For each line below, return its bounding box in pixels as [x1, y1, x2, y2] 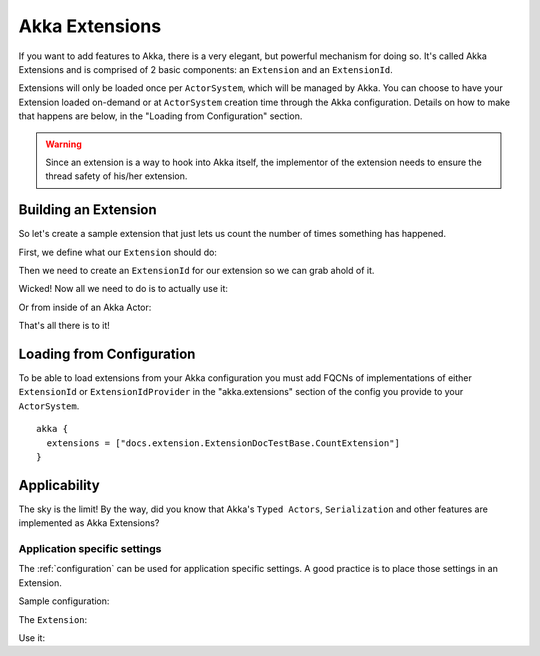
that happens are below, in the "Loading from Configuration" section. [18, 110, 303, 122]
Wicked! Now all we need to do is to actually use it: [18, 283, 229, 295]
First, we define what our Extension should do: [18, 246, 217, 258]
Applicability [18, 476, 100, 494]
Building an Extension [18, 201, 157, 219]
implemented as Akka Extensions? [18, 517, 160, 529]
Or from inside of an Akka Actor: [18, 301, 152, 313]
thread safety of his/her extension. [45, 170, 188, 182]
